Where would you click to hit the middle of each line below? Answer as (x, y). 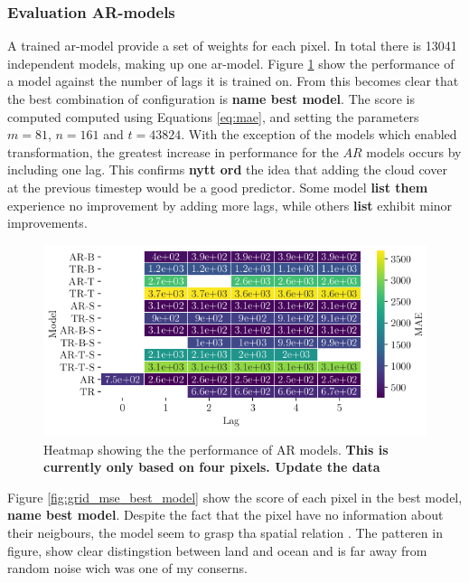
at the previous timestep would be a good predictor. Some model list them (218, 187)
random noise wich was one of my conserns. (127, 568)
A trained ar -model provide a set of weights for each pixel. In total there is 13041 (232, 46)
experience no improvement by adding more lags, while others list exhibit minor (230, 205)
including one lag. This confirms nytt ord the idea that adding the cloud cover (227, 169)
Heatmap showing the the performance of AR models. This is (216, 449)
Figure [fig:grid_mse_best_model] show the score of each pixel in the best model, (235, 497)
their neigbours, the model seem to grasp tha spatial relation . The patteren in (225, 533)
